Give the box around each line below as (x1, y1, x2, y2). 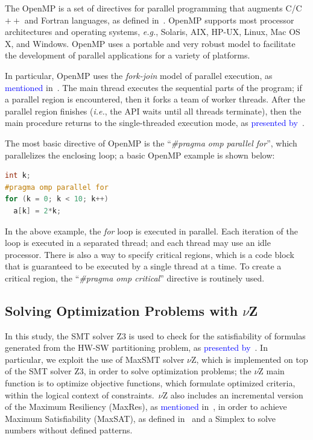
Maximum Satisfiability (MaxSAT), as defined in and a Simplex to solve (5, 412, 276, 424)
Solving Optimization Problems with (5, 301, 238, 319)
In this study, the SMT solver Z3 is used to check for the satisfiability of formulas (5, 329, 306, 342)
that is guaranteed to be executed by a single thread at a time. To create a (5, 260, 282, 272)
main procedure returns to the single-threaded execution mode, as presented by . (5, 116, 305, 129)
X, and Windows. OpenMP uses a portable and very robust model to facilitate (5, 37, 296, 49)
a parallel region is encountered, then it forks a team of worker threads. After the (5, 93, 305, 105)
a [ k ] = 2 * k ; (13, 206, 62, 215)
